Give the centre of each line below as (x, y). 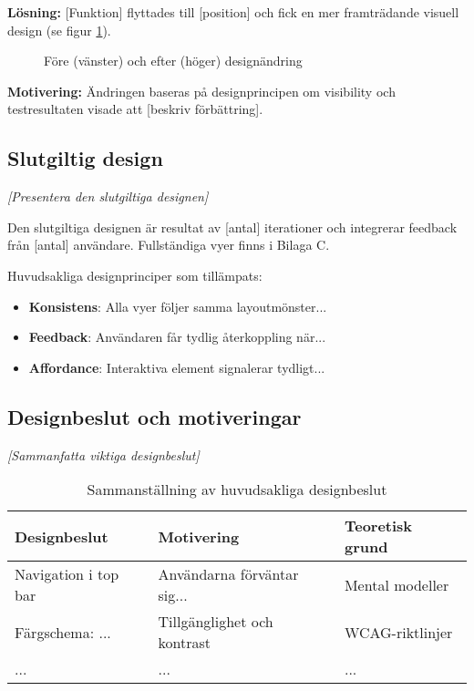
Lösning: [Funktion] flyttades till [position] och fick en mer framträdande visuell (233, 12)
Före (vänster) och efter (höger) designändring (173, 61)
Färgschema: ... (63, 632)
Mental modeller (397, 584)
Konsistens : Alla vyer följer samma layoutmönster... (178, 306)
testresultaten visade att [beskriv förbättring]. (135, 109)
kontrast (184, 643)
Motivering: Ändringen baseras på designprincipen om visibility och (201, 91)
